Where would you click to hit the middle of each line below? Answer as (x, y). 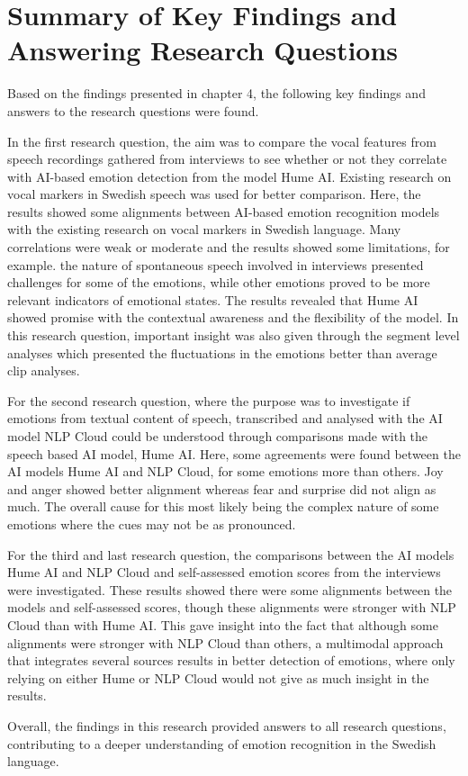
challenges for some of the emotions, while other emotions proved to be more (219, 282)
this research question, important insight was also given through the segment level (234, 335)
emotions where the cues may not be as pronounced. (152, 523)
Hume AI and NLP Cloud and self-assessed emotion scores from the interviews (224, 572)
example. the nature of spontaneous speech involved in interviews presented (216, 264)
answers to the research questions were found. (133, 110)
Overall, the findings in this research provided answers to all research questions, (227, 725)
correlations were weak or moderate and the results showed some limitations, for (229, 247)
